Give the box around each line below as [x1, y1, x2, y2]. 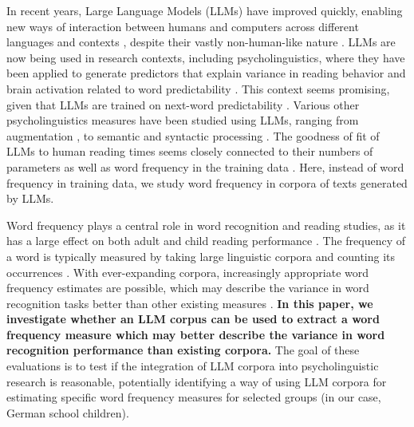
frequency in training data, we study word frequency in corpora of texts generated [6, 174, 408, 191]
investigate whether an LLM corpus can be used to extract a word [6, 310, 380, 327]
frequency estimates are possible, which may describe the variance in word [6, 279, 369, 296]
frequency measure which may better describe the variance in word [6, 326, 385, 342]
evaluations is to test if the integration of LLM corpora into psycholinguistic [6, 358, 379, 374]
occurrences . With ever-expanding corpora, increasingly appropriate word [6, 263, 369, 280]
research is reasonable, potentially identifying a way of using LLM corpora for [6, 373, 387, 389]
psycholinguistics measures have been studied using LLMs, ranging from [6, 112, 359, 128]
